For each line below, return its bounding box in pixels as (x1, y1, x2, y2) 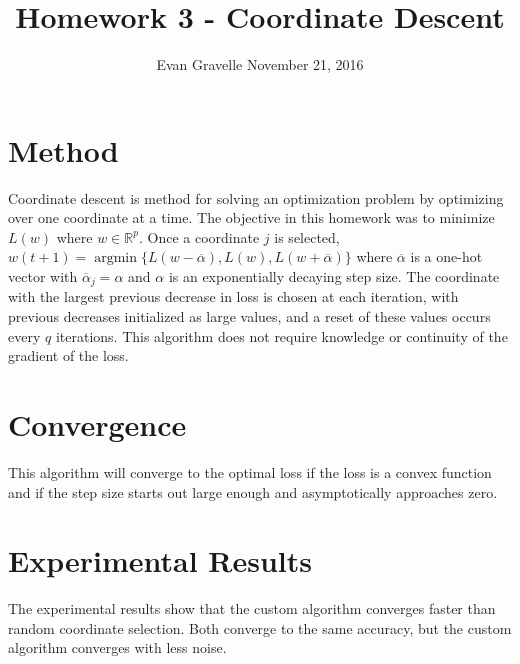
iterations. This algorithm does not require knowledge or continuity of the (55, 325, 508, 346)
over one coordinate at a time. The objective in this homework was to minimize (8, 207, 495, 228)
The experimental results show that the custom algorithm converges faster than (8, 598, 496, 619)
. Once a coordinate (138, 226, 260, 247)
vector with (8, 266, 78, 287)
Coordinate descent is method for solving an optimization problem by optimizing (8, 187, 504, 208)
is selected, (274, 226, 340, 247)
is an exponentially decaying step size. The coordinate (168, 266, 500, 287)
